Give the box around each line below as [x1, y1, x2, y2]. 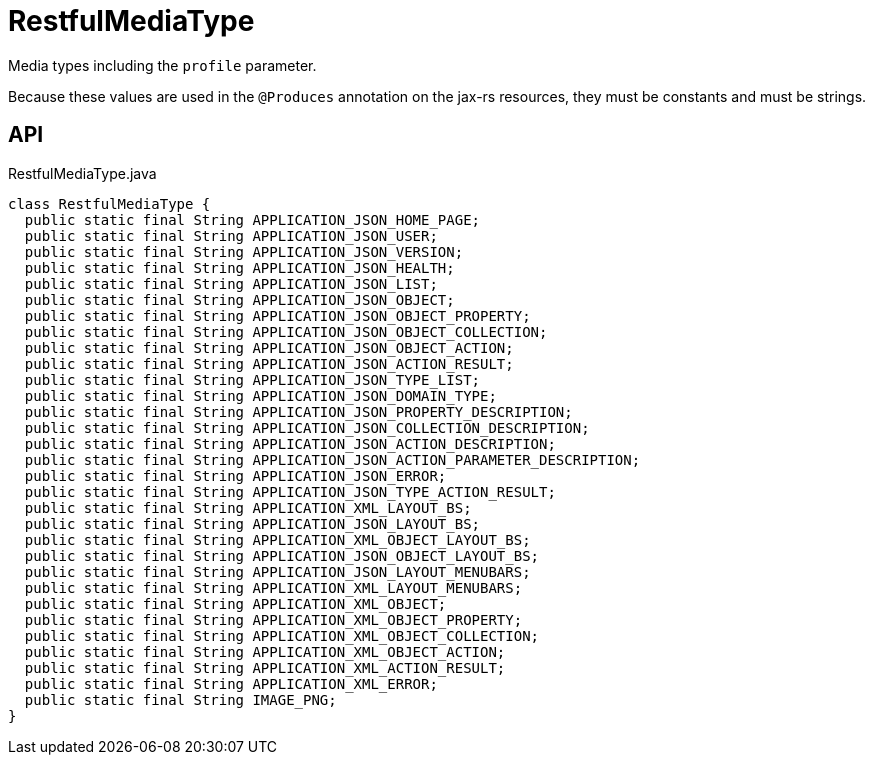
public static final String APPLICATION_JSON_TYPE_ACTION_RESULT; [24, 483, 556, 500]
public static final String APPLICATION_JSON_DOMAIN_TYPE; [24, 387, 497, 404]
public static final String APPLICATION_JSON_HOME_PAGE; [24, 211, 481, 228]
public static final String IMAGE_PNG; [24, 691, 337, 708]
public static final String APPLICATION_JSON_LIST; [24, 275, 438, 292]
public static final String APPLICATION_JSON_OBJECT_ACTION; [24, 339, 514, 356]
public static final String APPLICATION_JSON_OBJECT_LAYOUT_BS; [24, 547, 540, 564]
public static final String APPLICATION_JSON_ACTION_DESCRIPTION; [24, 435, 556, 452]
